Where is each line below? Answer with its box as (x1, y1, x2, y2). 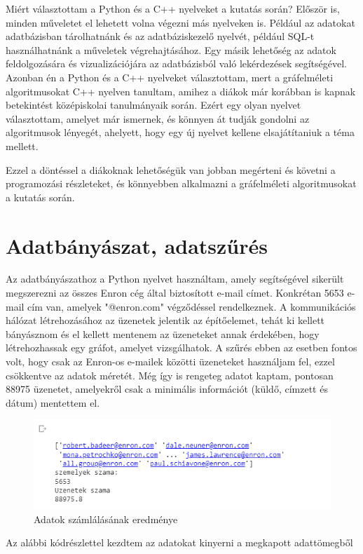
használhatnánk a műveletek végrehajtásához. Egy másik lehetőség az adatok (6, 42, 336, 57)
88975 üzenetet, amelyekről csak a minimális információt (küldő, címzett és (6, 381, 328, 396)
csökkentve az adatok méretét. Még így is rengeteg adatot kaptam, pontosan (6, 367, 334, 382)
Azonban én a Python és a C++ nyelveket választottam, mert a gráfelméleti (6, 69, 334, 84)
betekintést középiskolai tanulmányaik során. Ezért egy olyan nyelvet (6, 97, 301, 112)
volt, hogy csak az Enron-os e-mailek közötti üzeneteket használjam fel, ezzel (6, 354, 335, 368)
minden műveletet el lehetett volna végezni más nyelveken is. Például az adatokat (6, 15, 355, 29)
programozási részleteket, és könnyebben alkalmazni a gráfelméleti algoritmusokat (6, 176, 357, 191)
